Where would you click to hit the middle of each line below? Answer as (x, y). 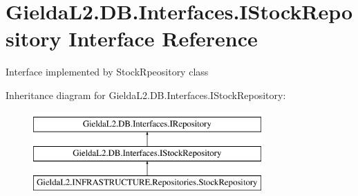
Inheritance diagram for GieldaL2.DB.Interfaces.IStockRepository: (146, 95)
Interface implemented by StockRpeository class (107, 72)
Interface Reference (163, 38)
